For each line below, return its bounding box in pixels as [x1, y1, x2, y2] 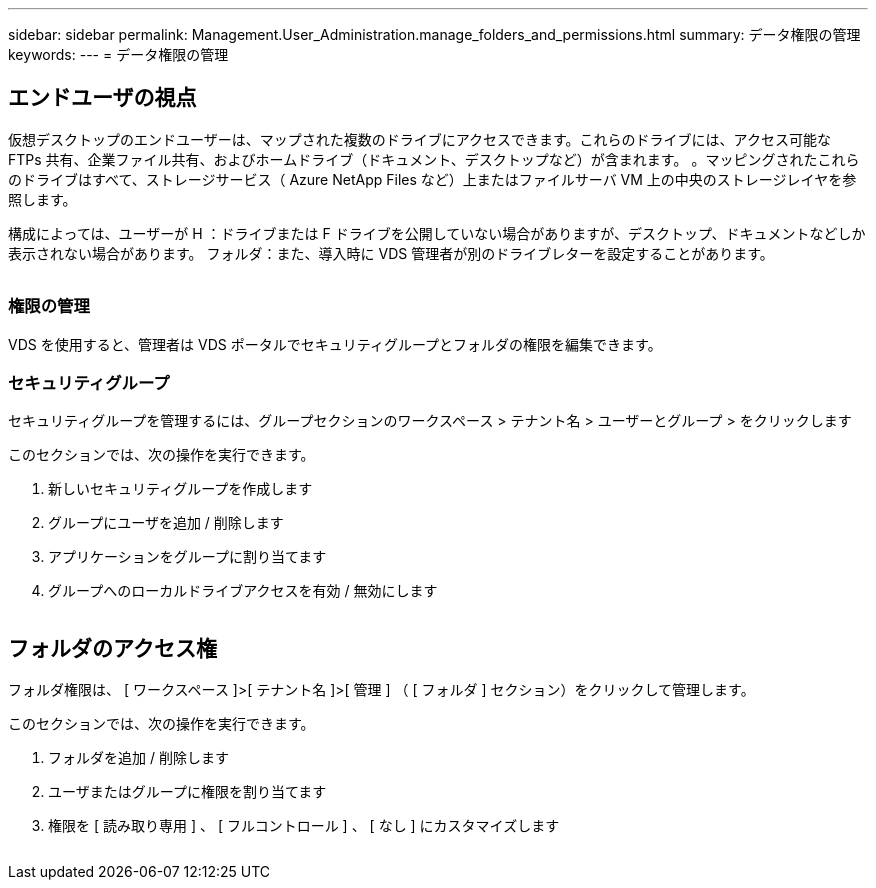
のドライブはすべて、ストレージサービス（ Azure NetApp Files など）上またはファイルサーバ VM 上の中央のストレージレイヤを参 [8, 170, 857, 188]
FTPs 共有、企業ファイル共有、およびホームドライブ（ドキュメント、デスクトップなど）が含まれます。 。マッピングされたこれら [8, 150, 860, 168]
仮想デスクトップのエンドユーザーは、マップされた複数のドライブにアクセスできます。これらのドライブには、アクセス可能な [8, 130, 831, 148]
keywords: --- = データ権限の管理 [8, 46, 229, 63]
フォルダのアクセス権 [8, 635, 217, 661]
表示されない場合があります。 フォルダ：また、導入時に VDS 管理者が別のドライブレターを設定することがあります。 [8, 244, 774, 262]
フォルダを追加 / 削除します [48, 749, 229, 767]
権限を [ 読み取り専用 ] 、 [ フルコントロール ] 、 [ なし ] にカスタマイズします [48, 817, 560, 835]
